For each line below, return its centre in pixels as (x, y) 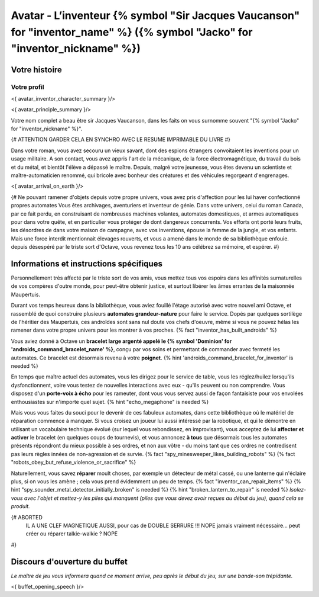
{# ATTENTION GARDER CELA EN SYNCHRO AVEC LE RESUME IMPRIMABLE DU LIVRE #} (121, 140)
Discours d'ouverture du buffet (69, 562)
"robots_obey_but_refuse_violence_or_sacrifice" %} (74, 463)
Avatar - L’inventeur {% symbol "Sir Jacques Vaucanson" (155, 15)
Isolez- (298, 490)
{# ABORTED (27, 517)
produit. (20, 506)
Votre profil (27, 87)
